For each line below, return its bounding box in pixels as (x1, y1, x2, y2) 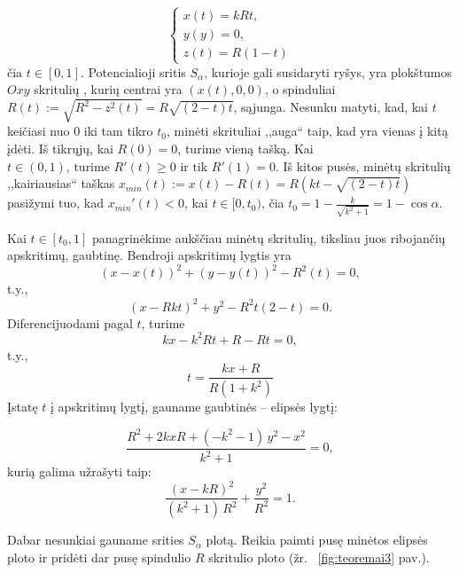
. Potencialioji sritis (80, 62, 186, 81)
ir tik (180, 161, 208, 174)
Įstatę (7, 397, 38, 416)
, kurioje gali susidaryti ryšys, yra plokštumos (204, 62, 453, 81)
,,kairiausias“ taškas (7, 174, 115, 192)
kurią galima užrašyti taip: (7, 462, 152, 481)
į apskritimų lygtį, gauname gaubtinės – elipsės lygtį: (51, 397, 338, 416)
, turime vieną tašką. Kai (177, 138, 314, 157)
